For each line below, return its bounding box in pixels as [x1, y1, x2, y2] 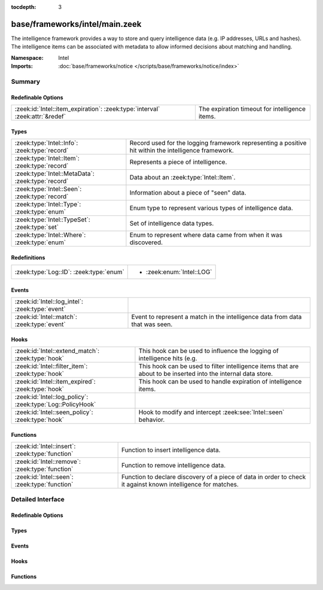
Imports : [11, 63, 33, 70]
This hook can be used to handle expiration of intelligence [138, 378, 302, 386]
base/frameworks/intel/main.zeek [11, 19, 142, 29]
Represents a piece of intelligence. [129, 158, 227, 166]
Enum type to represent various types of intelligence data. [129, 204, 293, 212]
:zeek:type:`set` [14, 223, 59, 232]
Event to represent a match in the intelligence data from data [131, 313, 302, 321]
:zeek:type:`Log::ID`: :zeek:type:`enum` [14, 268, 125, 276]
